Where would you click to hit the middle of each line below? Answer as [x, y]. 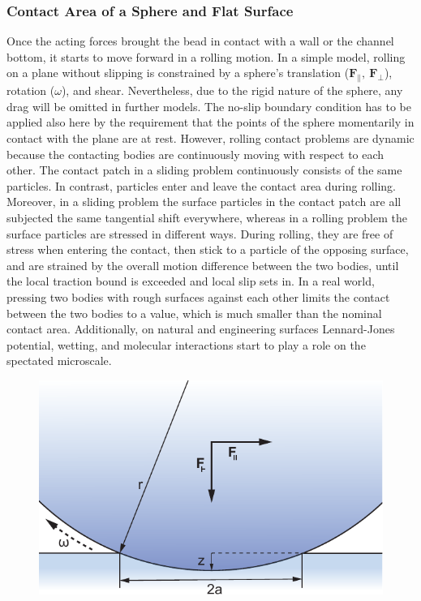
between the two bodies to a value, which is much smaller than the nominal [194, 313]
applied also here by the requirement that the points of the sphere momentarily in [210, 122]
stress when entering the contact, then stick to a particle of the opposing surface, [208, 249]
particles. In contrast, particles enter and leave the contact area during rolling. [202, 185]
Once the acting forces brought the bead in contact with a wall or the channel [200, 41]
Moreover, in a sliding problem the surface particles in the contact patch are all [204, 202]
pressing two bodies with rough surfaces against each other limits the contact [198, 296]
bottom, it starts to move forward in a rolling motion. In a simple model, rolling [206, 56]
